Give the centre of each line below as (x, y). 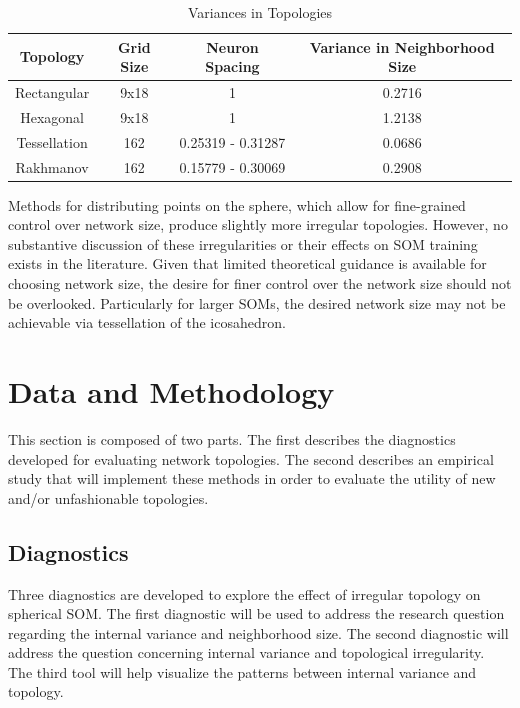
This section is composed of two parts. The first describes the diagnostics (232, 438)
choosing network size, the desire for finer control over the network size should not (260, 283)
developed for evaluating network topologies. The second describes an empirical (251, 458)
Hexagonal (52, 116)
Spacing (232, 66)
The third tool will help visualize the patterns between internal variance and (242, 671)
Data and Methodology (171, 391)
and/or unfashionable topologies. (108, 497)
